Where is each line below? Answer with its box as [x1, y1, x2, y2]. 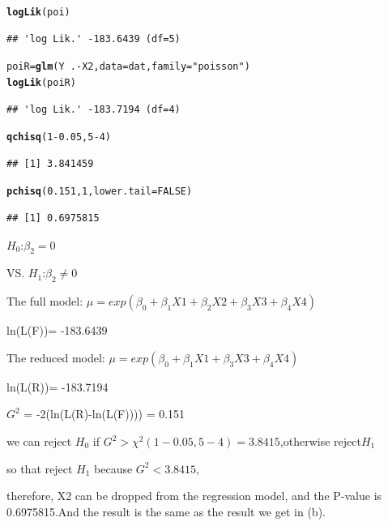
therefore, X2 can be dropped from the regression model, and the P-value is [6, 487, 382, 504]
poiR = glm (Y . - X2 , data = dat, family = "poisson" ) [6, 61, 250, 73]
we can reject [6, 433, 72, 450]
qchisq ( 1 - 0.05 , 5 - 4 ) [6, 131, 111, 143]
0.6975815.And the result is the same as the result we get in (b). [6, 502, 326, 520]
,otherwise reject [279, 433, 361, 450]
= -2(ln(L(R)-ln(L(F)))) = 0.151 [23, 405, 185, 422]
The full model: [6, 293, 83, 310]
